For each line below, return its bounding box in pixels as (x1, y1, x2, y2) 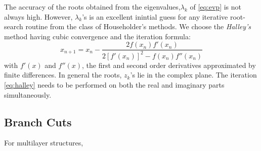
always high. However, (4, 11, 73, 22)
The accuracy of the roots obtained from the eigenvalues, (4, 2, 181, 12)
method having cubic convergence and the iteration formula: (4, 31, 191, 41)
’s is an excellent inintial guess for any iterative (82, 11, 228, 22)
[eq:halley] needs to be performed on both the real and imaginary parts (4, 79, 225, 90)
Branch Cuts (4, 114, 72, 129)
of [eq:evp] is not (190, 2, 242, 12)
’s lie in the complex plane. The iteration (130, 69, 257, 80)
